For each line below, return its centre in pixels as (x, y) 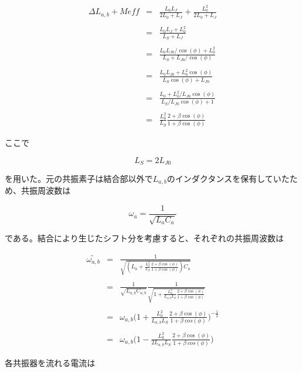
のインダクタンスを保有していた (228, 178)
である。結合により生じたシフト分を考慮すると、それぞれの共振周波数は (145, 238)
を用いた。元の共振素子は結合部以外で (79, 178)
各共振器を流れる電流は (50, 362)
